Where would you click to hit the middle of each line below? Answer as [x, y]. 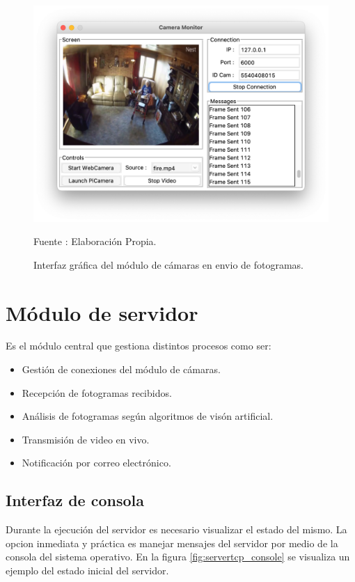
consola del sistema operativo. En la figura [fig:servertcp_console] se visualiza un [178, 557]
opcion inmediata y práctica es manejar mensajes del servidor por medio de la [172, 543]
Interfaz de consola [75, 500]
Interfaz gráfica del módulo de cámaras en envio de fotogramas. [169, 264]
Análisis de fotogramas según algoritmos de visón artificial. [148, 416]
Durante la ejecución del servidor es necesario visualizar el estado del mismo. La [176, 529]
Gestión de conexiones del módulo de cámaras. [121, 369]
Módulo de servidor [102, 312]
